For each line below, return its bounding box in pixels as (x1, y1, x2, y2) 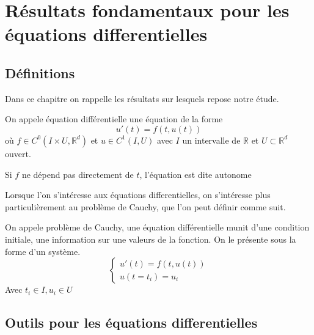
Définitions (5, 63, 75, 82)
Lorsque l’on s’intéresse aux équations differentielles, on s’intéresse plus (5, 188, 271, 201)
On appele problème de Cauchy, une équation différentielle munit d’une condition (5, 221, 310, 234)
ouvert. (5, 147, 31, 160)
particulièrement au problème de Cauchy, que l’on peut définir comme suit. (5, 200, 286, 213)
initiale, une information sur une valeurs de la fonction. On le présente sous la (5, 232, 296, 245)
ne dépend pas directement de (21, 167, 134, 180)
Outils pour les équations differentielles (5, 313, 258, 332)
